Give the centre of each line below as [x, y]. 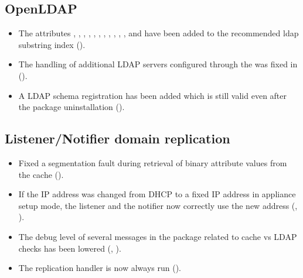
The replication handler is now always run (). [100, 268]
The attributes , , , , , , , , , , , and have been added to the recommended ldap [159, 33]
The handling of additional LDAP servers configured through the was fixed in [158, 64]
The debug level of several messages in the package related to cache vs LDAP [158, 236]
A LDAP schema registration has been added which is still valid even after [153, 95]
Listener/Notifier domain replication [118, 138]
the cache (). [41, 174]
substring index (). [52, 44]
